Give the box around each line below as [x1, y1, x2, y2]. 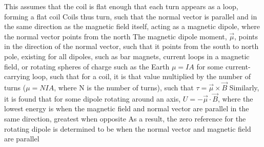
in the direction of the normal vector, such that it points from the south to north [4, 41, 259, 52]
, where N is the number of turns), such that [54, 82, 194, 92]
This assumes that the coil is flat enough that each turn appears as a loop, [4, 1, 238, 11]
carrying [4, 71, 30, 82]
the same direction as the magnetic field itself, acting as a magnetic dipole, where [4, 21, 260, 32]
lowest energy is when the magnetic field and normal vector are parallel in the [4, 103, 249, 114]
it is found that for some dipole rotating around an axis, [4, 93, 181, 104]
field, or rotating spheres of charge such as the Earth [4, 61, 170, 71]
